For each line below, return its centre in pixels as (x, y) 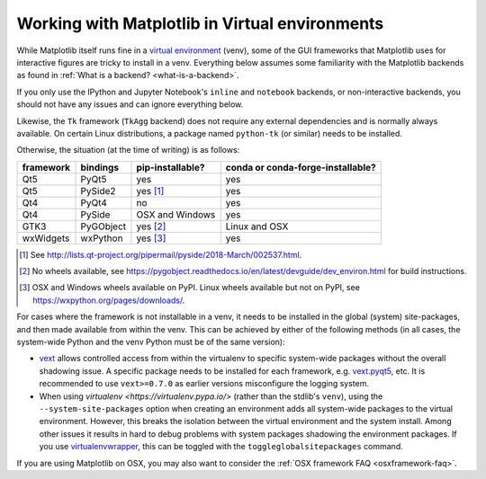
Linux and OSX (257, 226)
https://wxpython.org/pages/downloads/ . (109, 300)
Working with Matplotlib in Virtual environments (200, 23)
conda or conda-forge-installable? (301, 167)
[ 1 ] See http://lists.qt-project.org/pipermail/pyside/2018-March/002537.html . (161, 254)
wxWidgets (46, 238)
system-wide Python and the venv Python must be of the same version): (151, 342)
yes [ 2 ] (151, 226)
